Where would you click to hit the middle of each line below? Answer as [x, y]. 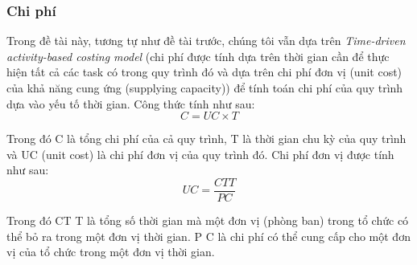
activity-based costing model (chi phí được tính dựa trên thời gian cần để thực [198, 56]
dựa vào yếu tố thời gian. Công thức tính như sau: [131, 103]
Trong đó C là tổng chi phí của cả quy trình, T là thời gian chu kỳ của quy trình [206, 139]
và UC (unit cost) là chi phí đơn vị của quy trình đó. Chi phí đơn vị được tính [200, 154]
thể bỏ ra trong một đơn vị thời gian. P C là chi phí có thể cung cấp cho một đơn [208, 236]
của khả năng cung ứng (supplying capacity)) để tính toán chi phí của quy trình [205, 88]
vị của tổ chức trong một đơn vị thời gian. [111, 252]
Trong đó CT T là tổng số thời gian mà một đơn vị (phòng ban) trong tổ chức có [208, 220]
